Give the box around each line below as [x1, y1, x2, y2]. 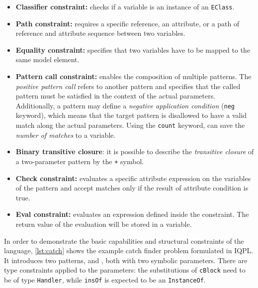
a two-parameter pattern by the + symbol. [15, 156, 144, 166]
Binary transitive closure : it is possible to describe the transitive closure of [15, 146, 254, 157]
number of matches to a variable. [15, 129, 116, 140]
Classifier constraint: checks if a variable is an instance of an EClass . [15, 1, 235, 11]
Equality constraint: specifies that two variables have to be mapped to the [15, 44, 251, 55]
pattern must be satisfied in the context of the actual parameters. [15, 91, 216, 101]
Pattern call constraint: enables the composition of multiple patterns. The [15, 71, 252, 82]
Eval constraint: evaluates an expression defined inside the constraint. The [15, 209, 249, 219]
